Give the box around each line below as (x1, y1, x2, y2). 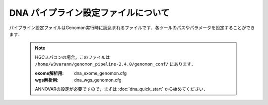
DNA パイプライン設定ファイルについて (9, 7, 170, 18)
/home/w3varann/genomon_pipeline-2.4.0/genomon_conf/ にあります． (35, 61, 196, 67)
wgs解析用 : (35, 77, 59, 83)
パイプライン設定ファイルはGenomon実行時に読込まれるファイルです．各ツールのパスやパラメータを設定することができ (9, 25, 255, 31)
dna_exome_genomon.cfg (74, 70, 127, 76)
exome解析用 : (35, 70, 64, 76)
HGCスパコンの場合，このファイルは (35, 54, 110, 60)
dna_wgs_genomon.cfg (74, 77, 122, 83)
